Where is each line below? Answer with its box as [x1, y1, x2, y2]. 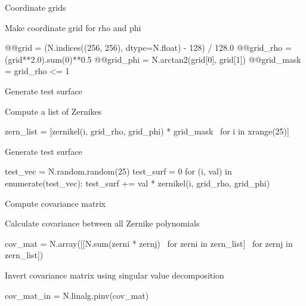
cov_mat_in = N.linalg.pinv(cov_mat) [5, 289, 149, 301]
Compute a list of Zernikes [5, 105, 102, 117]
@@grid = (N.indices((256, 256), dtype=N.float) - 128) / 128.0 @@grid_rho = [5, 41, 292, 54]
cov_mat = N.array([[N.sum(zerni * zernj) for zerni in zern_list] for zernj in [5, 237, 293, 249]
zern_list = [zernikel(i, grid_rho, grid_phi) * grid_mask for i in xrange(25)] [5, 125, 289, 137]
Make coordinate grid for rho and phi [5, 21, 141, 33]
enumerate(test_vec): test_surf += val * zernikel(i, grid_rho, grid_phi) [5, 176, 270, 189]
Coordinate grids [5, 1, 66, 13]
